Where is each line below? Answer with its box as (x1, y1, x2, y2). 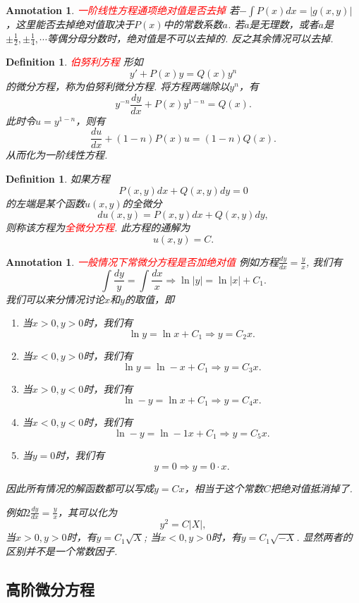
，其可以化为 (57, 504, 117, 519)
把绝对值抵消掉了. (270, 480, 353, 495)
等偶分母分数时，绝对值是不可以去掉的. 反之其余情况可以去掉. (47, 30, 334, 45)
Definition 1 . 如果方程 (6, 171, 110, 185)
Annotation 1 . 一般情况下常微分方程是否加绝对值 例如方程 (6, 254, 279, 269)
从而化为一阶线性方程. (6, 147, 108, 162)
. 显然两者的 (296, 530, 353, 544)
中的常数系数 (163, 17, 223, 31)
